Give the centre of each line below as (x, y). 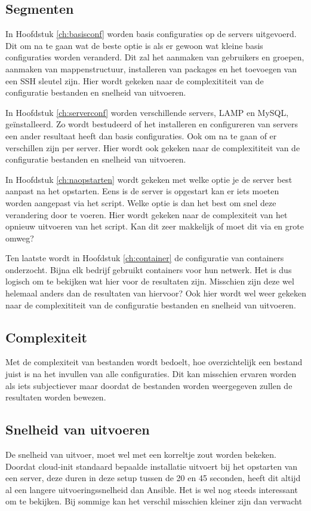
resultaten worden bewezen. (56, 397)
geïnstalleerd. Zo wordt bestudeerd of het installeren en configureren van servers (152, 124)
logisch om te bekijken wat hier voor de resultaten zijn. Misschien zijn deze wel (150, 281)
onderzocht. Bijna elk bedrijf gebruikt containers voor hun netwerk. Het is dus (149, 269)
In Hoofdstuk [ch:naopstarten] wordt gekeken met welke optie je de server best (149, 179)
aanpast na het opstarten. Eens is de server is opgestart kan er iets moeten (142, 191)
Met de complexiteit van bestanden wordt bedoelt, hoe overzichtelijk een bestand (154, 362)
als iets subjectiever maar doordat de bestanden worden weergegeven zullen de (149, 385)
